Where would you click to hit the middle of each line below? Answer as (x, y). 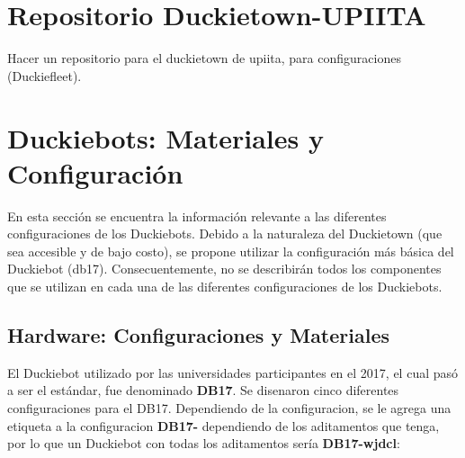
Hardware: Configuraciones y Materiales (199, 334)
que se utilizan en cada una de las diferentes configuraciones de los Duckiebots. (225, 286)
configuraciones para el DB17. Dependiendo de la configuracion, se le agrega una (229, 407)
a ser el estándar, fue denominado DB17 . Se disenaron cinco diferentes (203, 390)
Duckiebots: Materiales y (165, 137)
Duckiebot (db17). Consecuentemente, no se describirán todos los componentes (224, 269)
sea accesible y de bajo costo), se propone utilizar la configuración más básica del (231, 251)
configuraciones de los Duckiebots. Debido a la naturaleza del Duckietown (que (225, 233)
